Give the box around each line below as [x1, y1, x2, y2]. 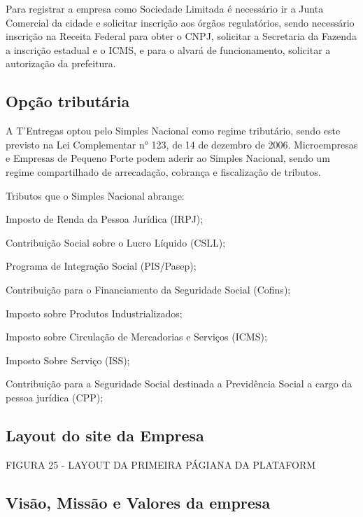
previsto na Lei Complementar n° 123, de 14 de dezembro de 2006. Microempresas [6, 137, 358, 151]
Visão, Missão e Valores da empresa [6, 491, 271, 513]
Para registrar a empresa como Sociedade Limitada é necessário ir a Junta [6, 1, 324, 15]
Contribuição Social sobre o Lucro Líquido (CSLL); [6, 235, 226, 249]
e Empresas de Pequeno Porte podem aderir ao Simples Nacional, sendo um [6, 151, 330, 165]
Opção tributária [6, 90, 130, 112]
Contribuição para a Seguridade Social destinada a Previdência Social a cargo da [6, 376, 353, 391]
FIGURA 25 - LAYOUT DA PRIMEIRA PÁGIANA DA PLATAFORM [6, 457, 316, 471]
